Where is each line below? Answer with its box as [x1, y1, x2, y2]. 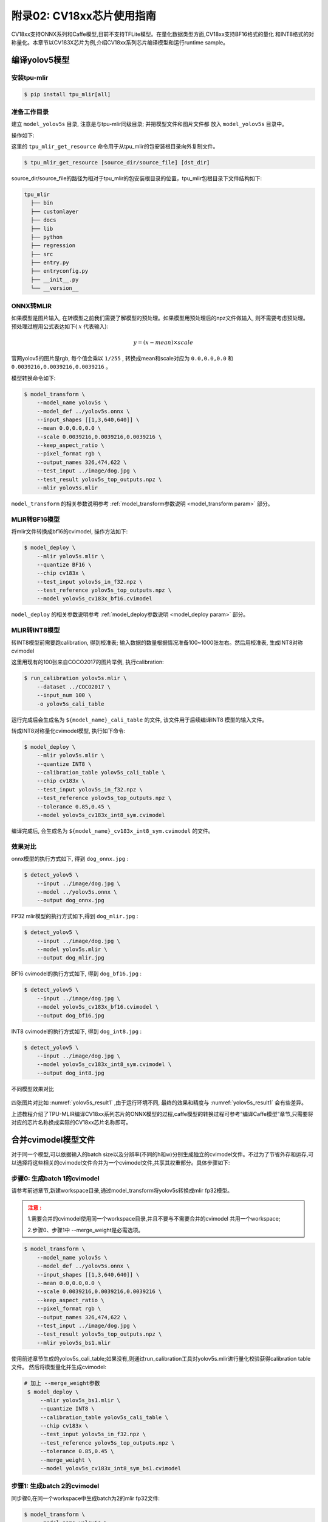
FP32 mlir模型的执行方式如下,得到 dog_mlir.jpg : [11, 913, 138, 920]
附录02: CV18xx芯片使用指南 [11, 9, 156, 23]
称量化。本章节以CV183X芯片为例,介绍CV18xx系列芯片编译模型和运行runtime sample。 [11, 38, 229, 46]
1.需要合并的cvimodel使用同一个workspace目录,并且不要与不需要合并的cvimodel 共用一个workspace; [27, 1215, 281, 1222]
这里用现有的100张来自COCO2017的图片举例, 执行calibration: [11, 658, 164, 666]
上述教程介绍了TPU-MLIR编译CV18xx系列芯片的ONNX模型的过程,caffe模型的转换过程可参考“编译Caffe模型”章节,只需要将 [11, 1110, 313, 1117]
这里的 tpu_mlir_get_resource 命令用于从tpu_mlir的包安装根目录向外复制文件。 [11, 143, 219, 150]
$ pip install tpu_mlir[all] [24, 91, 111, 97]
